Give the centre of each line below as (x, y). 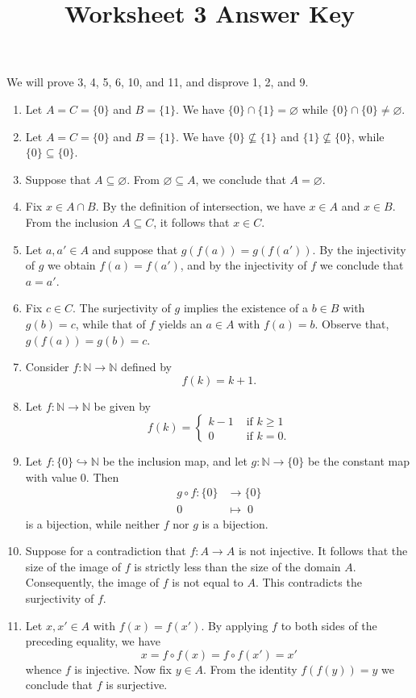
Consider (47, 367)
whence (44, 669)
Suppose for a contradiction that (106, 551)
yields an (180, 323)
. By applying (235, 625)
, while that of (110, 323)
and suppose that (135, 249)
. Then (102, 476)
